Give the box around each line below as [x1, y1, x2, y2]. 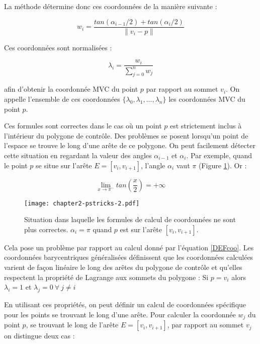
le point [4, 160, 28, 170]
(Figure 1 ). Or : [198, 160, 247, 170]
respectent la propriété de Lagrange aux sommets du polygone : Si [4, 271, 209, 282]
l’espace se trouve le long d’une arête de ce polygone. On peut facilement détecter [4, 140, 255, 151]
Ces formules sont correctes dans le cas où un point [4, 120, 162, 131]
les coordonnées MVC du [168, 94, 245, 104]
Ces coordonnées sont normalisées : [4, 42, 112, 52]
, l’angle [141, 160, 165, 170]
